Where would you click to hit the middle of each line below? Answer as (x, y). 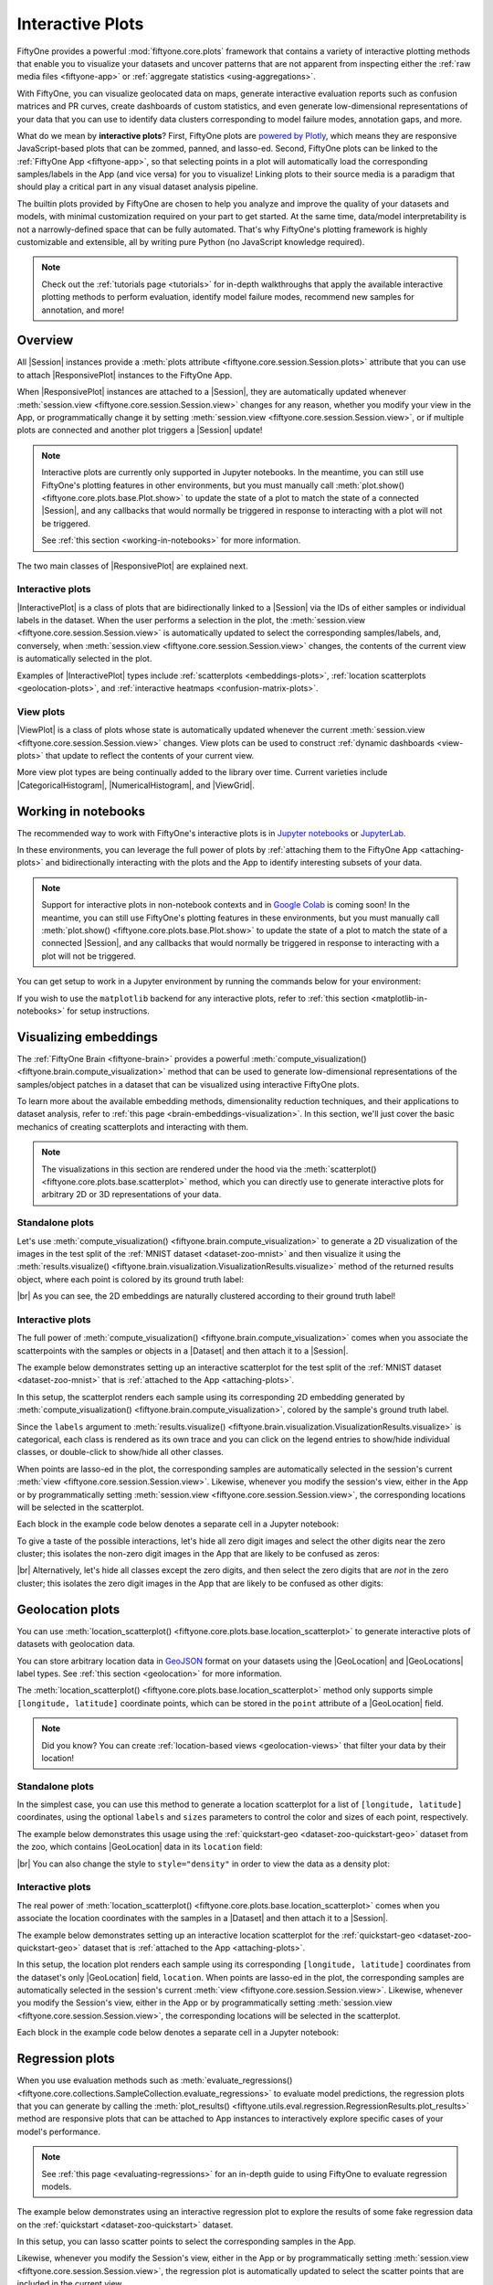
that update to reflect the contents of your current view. (150, 755)
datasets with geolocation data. (76, 1644)
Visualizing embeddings (88, 1037)
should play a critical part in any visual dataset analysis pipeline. (137, 186)
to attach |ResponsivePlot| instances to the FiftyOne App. (125, 375)
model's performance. (58, 2131)
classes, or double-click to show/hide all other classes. (120, 1452)
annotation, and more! (83, 310)
